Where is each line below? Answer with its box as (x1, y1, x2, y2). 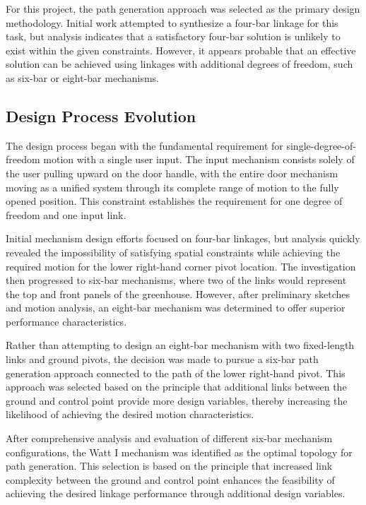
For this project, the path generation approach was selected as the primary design (6, 1, 360, 16)
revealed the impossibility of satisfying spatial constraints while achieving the (6, 244, 341, 259)
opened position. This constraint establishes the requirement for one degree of (6, 194, 343, 208)
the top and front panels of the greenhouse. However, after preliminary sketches (6, 286, 350, 301)
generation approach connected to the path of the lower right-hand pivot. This (6, 365, 346, 380)
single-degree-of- (286, 138, 356, 153)
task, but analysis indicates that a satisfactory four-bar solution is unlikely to (6, 29, 341, 44)
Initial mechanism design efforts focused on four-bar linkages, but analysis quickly (6, 231, 360, 246)
